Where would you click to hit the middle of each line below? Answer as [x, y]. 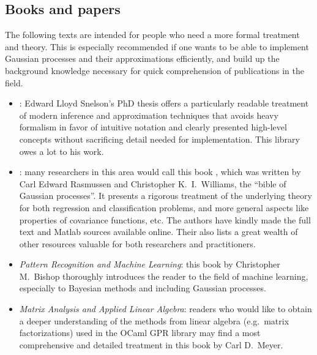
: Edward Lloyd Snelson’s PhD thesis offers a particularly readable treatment [164, 103]
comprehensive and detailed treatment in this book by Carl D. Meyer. [151, 344]
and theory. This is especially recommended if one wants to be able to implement [157, 46]
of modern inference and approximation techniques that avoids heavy [149, 115]
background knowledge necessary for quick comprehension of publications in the [155, 70]
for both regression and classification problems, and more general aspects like [164, 207]
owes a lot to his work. [62, 151]
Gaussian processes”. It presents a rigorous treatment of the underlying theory [166, 196]
